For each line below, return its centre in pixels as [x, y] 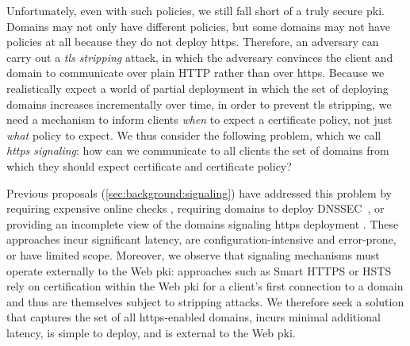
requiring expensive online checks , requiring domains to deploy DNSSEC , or [195, 208]
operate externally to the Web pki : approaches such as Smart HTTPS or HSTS [199, 270]
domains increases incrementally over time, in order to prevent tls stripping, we [199, 104]
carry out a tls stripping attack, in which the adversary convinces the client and [200, 57]
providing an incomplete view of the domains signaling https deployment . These [203, 223]
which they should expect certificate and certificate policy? [149, 165]
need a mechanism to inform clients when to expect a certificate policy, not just [199, 119]
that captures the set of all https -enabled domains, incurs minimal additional [194, 317]
